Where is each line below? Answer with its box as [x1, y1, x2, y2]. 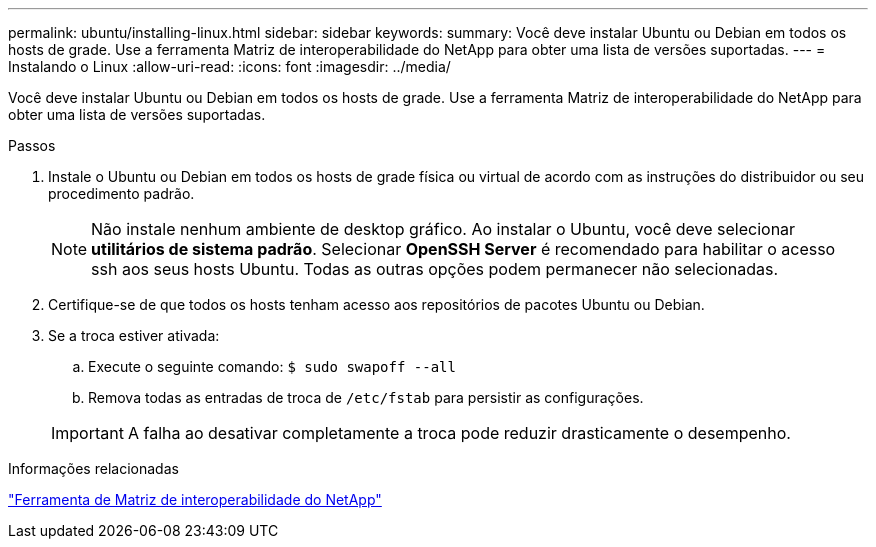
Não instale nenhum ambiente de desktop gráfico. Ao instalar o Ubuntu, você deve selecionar [91, 219, 796, 239]
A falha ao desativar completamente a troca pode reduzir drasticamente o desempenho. [127, 423, 791, 443]
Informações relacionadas [8, 460, 179, 477]
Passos [8, 137, 56, 154]
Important [51, 423, 124, 443]
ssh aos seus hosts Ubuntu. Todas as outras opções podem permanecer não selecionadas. [91, 259, 779, 279]
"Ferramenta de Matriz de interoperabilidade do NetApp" [8, 491, 382, 508]
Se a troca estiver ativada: [48, 327, 220, 344]
